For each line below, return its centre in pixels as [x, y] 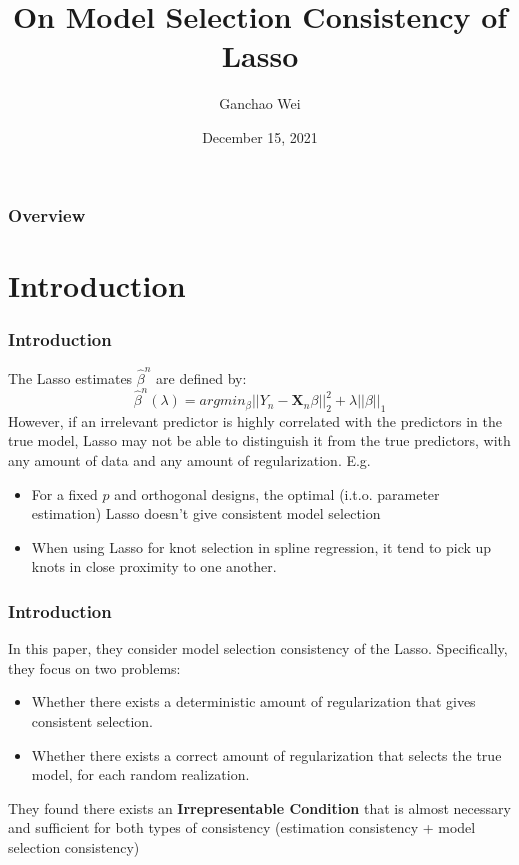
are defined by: [201, 377]
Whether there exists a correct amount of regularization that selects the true [266, 754]
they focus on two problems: [94, 667]
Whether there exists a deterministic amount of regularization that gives [253, 701]
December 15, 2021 [260, 136]
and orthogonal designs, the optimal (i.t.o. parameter [277, 493]
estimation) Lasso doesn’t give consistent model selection [206, 513]
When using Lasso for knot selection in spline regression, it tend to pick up [261, 546]
